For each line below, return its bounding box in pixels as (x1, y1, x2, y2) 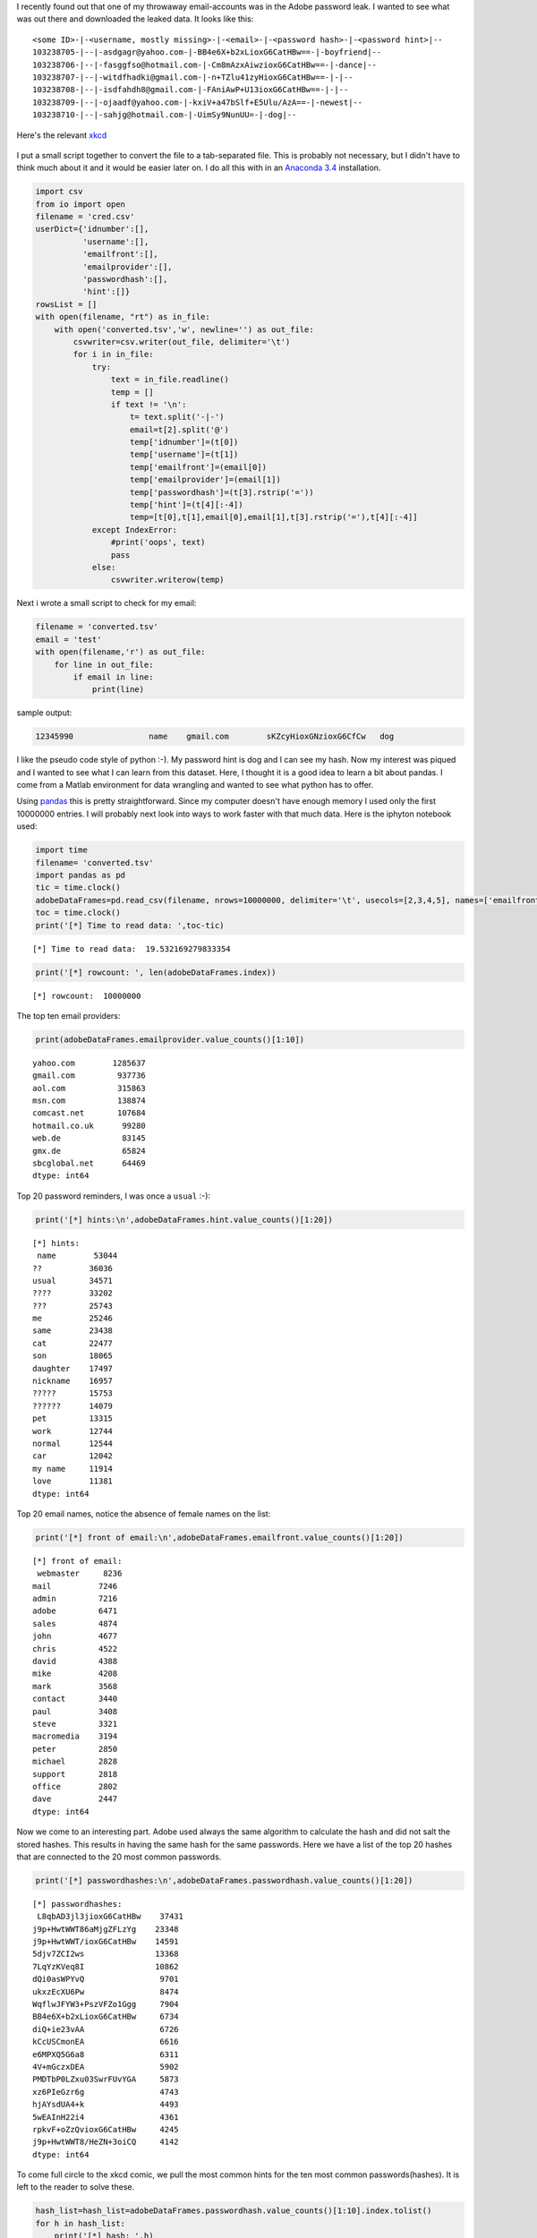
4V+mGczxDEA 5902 (32, 2062, 179, 2071)
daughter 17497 (32, 1363, 114, 1373)
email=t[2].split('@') (130, 424, 230, 434)
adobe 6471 (32, 1606, 118, 1616)
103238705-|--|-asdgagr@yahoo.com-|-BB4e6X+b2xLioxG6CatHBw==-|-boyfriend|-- (32, 47, 382, 57)
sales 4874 (32, 1619, 118, 1628)
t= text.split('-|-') (130, 412, 225, 423)
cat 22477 (32, 1338, 114, 1348)
